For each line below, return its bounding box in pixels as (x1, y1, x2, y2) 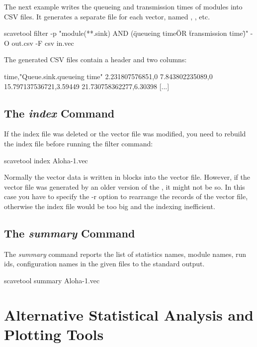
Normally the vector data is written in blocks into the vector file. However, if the (4, 172, 250, 182)
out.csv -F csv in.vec (11, 37, 74, 48)
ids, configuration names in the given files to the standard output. (4, 258, 205, 269)
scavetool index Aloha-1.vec (4, 155, 88, 165)
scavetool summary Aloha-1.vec (4, 275, 100, 285)
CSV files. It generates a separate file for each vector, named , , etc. (4, 11, 210, 21)
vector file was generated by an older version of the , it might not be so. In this (4, 181, 245, 192)
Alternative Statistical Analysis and (4, 304, 254, 325)
